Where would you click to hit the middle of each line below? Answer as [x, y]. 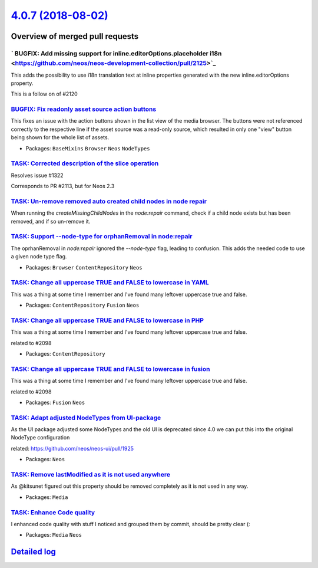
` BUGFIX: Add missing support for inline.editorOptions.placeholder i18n [116, 53]
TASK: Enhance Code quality [53, 512]
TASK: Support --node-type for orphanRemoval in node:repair [102, 237]
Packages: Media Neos [54, 535]
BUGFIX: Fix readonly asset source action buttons [84, 109]
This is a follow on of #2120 [44, 94]
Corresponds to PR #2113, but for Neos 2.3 [63, 186]
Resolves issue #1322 [37, 175]
